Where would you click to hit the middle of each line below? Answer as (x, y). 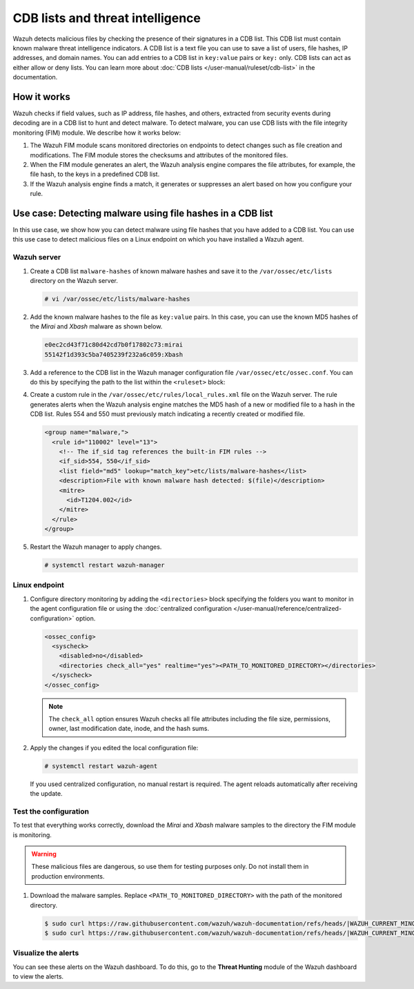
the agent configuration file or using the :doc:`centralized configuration (131, 609)
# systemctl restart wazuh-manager (105, 565)
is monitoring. (32, 834)
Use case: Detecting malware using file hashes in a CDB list (143, 213)
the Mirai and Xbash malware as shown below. (96, 326)
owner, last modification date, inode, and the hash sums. (129, 729)
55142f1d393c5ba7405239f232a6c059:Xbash (114, 354)
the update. (46, 794)
